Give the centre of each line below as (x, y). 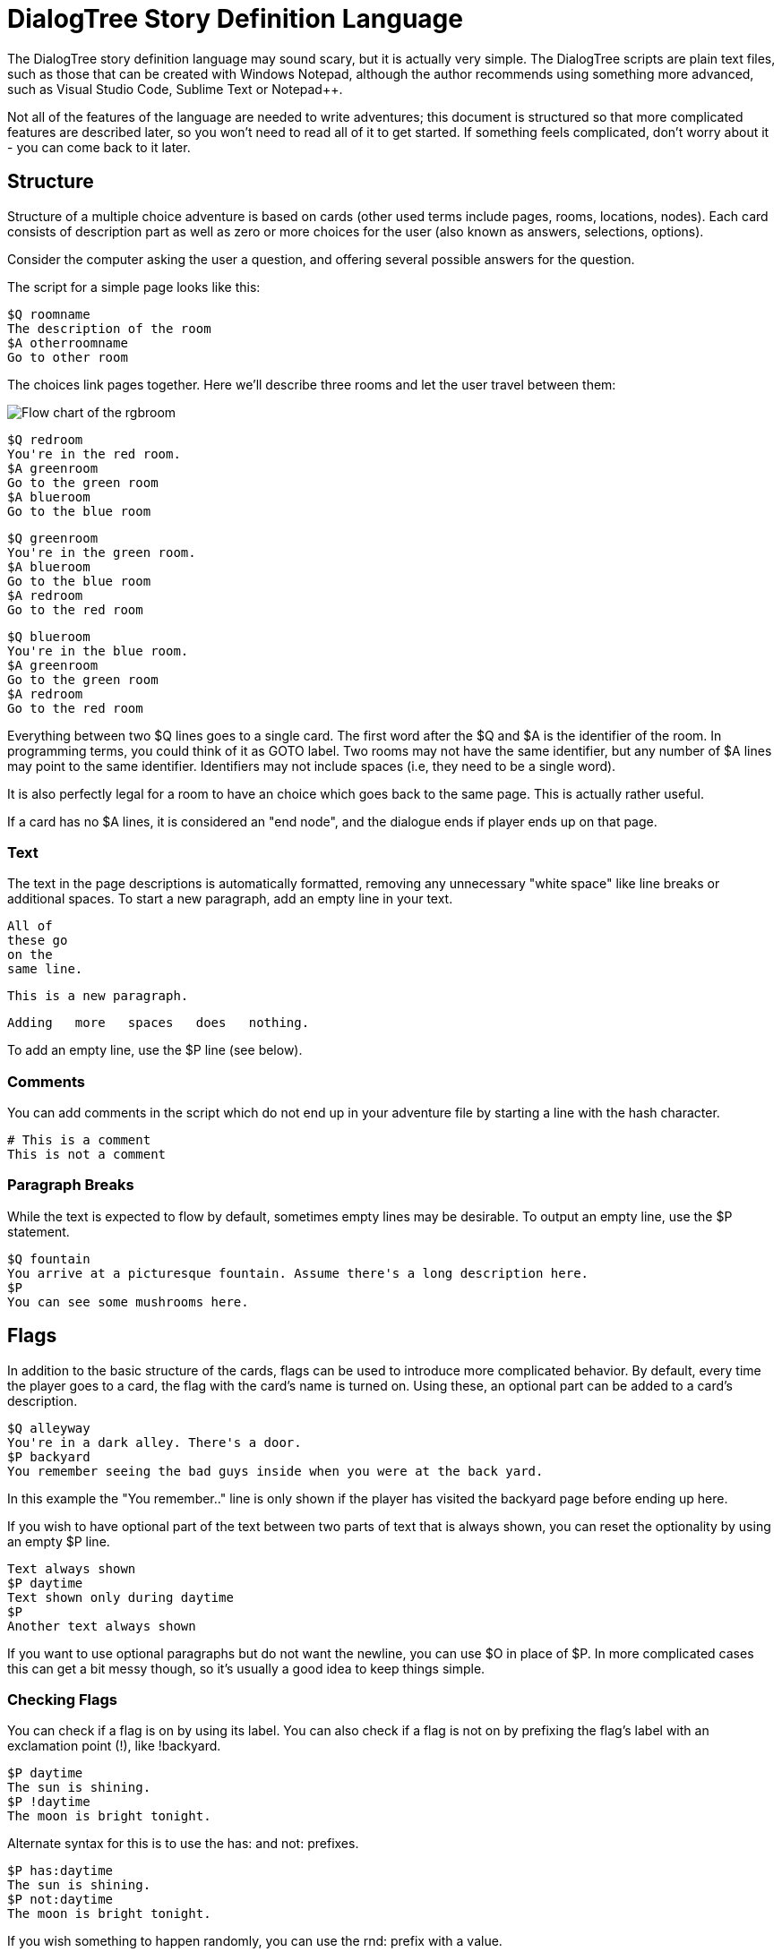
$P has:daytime (60, 1871)
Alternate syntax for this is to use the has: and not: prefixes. (183, 1844)
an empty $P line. (59, 1541)
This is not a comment (87, 1155)
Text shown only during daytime (120, 1597)
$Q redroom (45, 439)
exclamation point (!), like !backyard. (114, 1746)
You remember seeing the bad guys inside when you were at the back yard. (275, 1471)
